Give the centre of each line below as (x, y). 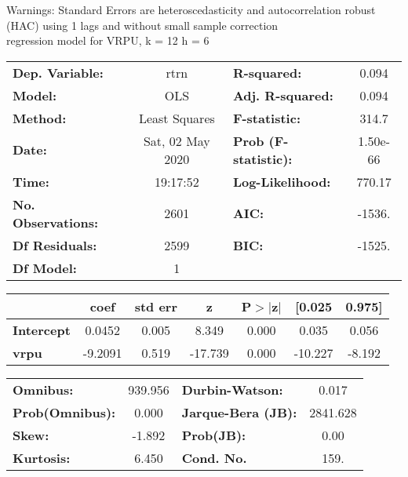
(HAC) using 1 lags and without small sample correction (142, 25)
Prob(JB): (214, 435)
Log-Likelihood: (282, 181)
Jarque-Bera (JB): (239, 412)
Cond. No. (214, 457)
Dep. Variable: (58, 72)
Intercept (42, 330)
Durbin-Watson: (232, 389)
